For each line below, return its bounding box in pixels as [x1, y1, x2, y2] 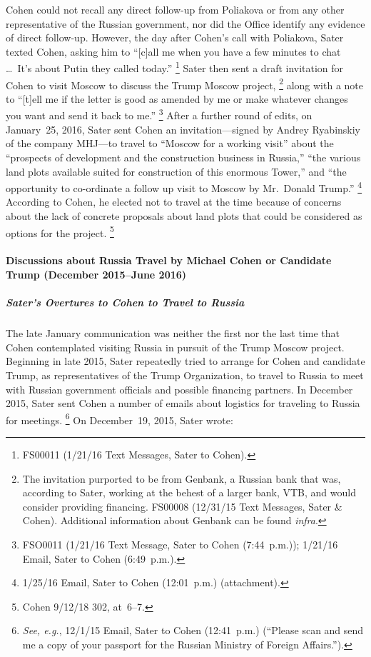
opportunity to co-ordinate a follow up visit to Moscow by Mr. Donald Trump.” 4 [6, 179, 362, 195]
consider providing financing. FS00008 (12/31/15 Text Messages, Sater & [22, 498, 342, 513]
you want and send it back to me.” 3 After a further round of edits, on [6, 106, 312, 123]
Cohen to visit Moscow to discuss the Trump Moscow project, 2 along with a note [6, 75, 364, 92]
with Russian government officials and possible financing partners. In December [6, 381, 353, 396]
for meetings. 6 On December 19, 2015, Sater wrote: [6, 410, 233, 427]
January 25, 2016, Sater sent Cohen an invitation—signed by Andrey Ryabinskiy [6, 121, 361, 136]
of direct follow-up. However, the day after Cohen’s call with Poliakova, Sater [6, 30, 344, 45]
